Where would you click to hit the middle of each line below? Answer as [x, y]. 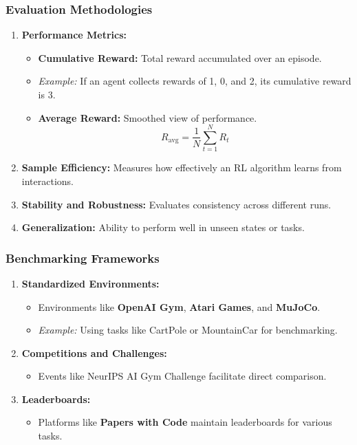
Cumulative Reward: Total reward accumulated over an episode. [180, 57]
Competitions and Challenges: [94, 352]
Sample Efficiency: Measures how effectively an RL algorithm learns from [182, 167]
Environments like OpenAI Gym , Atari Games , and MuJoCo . [179, 306]
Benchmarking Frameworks [83, 258]
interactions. [47, 181]
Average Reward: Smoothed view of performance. [148, 117]
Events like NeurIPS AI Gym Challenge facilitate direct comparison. [182, 376]
